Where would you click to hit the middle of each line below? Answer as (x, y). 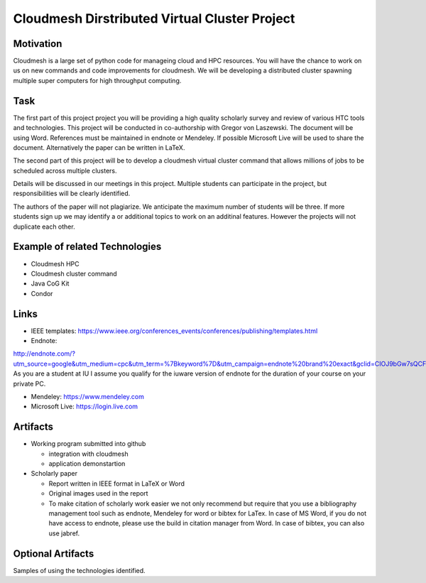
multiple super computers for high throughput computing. (97, 80)
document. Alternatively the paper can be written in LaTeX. (99, 147)
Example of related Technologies (87, 247)
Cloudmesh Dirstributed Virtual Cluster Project (154, 18)
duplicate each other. (44, 227)
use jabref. (64, 533)
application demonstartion (87, 464)
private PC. (29, 383)
